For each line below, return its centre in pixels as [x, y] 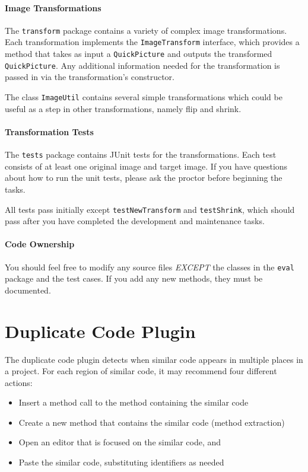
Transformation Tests [49, 131]
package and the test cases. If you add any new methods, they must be [134, 278]
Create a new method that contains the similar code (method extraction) [152, 422]
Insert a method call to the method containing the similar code [134, 402]
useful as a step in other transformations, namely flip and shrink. [123, 108]
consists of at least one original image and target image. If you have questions [146, 166]
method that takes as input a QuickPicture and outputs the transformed [139, 54]
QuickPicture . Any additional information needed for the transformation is [142, 65]
